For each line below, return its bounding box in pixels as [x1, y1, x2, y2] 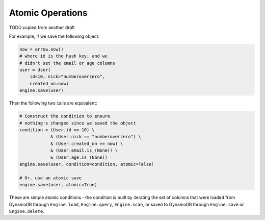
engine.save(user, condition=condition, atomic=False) [19, 161, 154, 167]
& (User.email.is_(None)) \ [50, 147, 118, 153]
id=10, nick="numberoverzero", [29, 74, 105, 79]
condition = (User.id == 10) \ [19, 127, 95, 133]
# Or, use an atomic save [19, 175, 82, 181]
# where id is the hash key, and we [19, 53, 108, 59]
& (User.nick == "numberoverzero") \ [50, 134, 141, 140]
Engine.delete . [9, 208, 44, 214]
